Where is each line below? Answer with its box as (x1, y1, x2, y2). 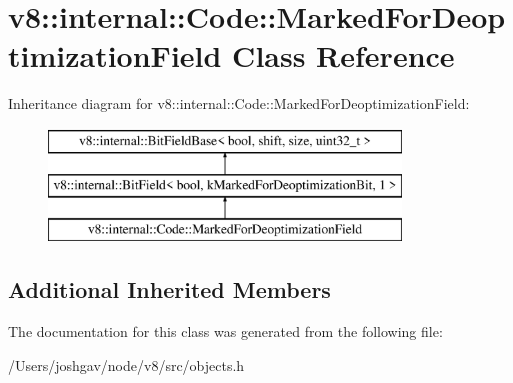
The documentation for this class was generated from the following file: (8, 321, 443, 342)
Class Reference (232, 35, 455, 76)
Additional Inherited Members (8, 274, 331, 305)
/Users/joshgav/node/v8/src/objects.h (8, 354, 245, 375)
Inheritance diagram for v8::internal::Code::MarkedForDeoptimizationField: (8, 93, 470, 114)
